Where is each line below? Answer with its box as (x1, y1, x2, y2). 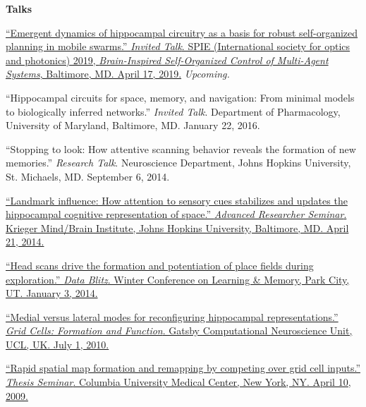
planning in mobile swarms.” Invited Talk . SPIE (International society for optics (6, 39, 350, 54)
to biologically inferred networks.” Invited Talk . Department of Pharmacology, (6, 104, 341, 119)
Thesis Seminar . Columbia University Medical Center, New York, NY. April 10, (6, 375, 351, 389)
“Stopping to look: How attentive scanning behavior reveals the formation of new (6, 141, 356, 156)
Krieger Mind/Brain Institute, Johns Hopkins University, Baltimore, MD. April (6, 220, 349, 235)
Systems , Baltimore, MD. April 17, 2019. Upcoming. (6, 66, 230, 81)
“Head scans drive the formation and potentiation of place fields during (6, 257, 314, 272)
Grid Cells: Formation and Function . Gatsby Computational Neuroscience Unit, (6, 323, 353, 338)
